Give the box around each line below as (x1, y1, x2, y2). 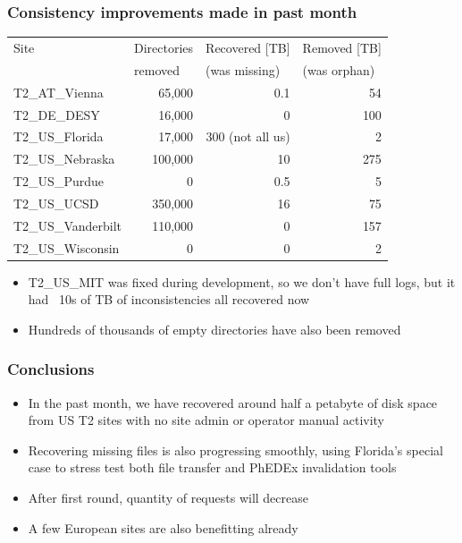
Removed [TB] (302, 38, 382, 56)
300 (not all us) (206, 127, 290, 146)
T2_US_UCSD (13, 193, 99, 212)
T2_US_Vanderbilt (13, 216, 122, 234)
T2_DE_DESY (13, 105, 100, 123)
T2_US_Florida (13, 127, 104, 146)
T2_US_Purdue (13, 172, 104, 191)
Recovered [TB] (206, 38, 290, 56)
